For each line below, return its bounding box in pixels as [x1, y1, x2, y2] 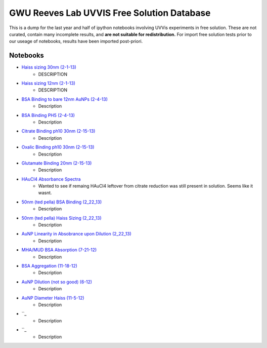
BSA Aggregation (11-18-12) [21, 263, 78, 269]
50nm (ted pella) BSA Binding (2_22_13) [21, 199, 102, 205]
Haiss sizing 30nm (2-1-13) [21, 64, 77, 70]
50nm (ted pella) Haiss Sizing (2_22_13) [21, 215, 102, 221]
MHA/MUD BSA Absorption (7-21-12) [21, 247, 97, 253]
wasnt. [38, 190, 52, 196]
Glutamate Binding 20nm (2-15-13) [21, 160, 92, 166]
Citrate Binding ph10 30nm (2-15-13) [21, 128, 96, 134]
